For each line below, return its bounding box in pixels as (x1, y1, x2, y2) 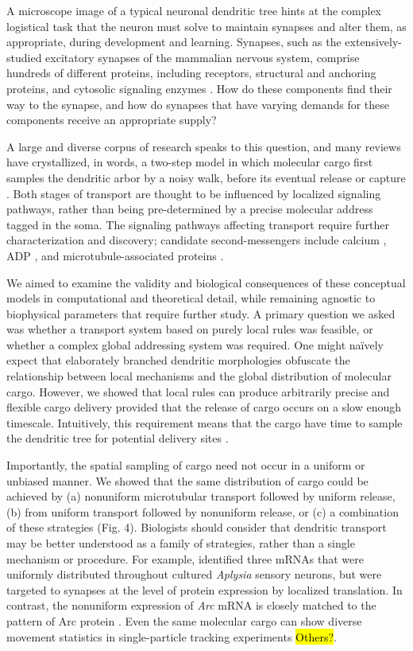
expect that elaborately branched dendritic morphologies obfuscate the (6, 352, 350, 368)
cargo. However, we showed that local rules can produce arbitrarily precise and (6, 383, 390, 400)
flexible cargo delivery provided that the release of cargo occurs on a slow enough (6, 399, 402, 415)
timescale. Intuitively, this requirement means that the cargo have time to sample (6, 414, 403, 431)
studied (6, 49, 42, 65)
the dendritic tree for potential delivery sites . (6, 430, 229, 446)
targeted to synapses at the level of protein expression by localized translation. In (6, 581, 403, 598)
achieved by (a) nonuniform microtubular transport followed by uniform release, (6, 488, 396, 505)
